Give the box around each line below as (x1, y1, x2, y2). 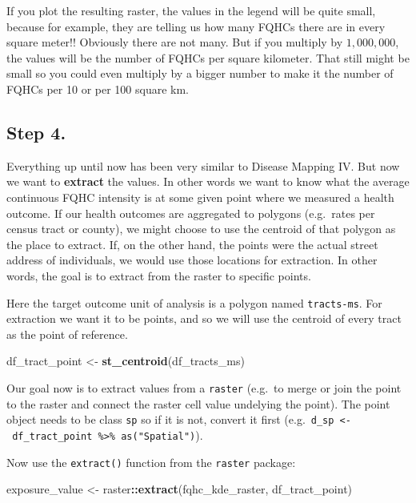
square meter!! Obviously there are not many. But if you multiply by (6, 34, 343, 50)
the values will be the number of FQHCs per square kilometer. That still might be (6, 49, 410, 66)
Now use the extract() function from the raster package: (6, 453, 296, 470)
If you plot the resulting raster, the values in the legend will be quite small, (6, 2, 376, 18)
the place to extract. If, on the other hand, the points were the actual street (6, 235, 378, 252)
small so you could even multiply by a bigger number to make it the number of (6, 65, 394, 82)
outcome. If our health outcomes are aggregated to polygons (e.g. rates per (6, 204, 375, 221)
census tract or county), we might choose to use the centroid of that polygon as (6, 220, 396, 237)
